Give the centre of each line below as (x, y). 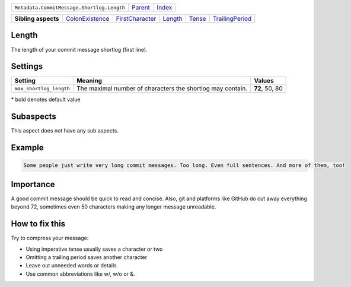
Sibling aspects (37, 19)
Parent (141, 7)
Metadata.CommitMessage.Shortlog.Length (70, 7)
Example (27, 148)
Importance (33, 184)
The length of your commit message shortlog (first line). (79, 49)
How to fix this (38, 224)
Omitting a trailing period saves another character (87, 257)
